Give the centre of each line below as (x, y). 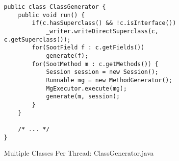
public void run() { (51, 15)
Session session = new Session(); (102, 72)
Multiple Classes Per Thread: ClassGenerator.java (79, 153)
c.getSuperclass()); (38, 39)
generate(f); (67, 56)
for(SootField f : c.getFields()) (88, 48)
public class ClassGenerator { (55, 7)
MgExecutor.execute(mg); (86, 88)
